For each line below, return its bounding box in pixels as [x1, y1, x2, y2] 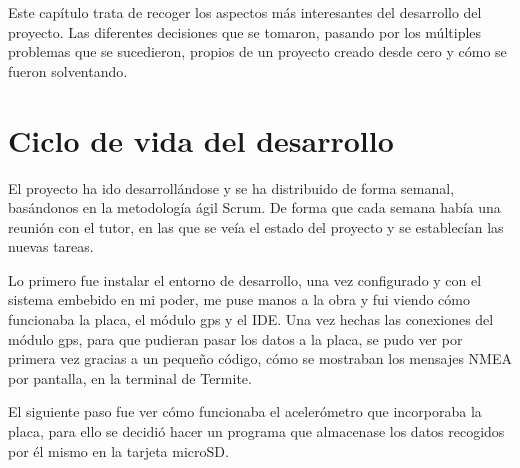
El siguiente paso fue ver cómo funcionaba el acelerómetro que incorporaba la [8, 401, 482, 422]
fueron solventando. [8, 60, 128, 81]
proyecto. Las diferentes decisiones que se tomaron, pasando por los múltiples [8, 21, 482, 42]
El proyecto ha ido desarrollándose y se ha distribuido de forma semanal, [8, 177, 455, 198]
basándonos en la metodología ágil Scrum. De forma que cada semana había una [8, 197, 501, 218]
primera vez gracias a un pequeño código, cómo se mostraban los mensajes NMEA [8, 348, 512, 369]
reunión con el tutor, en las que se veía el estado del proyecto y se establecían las [8, 216, 504, 237]
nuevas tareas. [8, 236, 94, 257]
